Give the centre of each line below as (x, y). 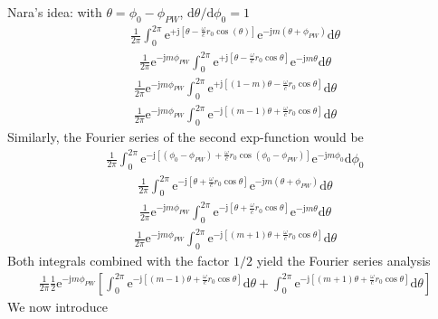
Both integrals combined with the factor (119, 261)
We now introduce (57, 306)
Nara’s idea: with (55, 12)
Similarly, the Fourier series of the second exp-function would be (186, 137)
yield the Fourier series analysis (343, 261)
